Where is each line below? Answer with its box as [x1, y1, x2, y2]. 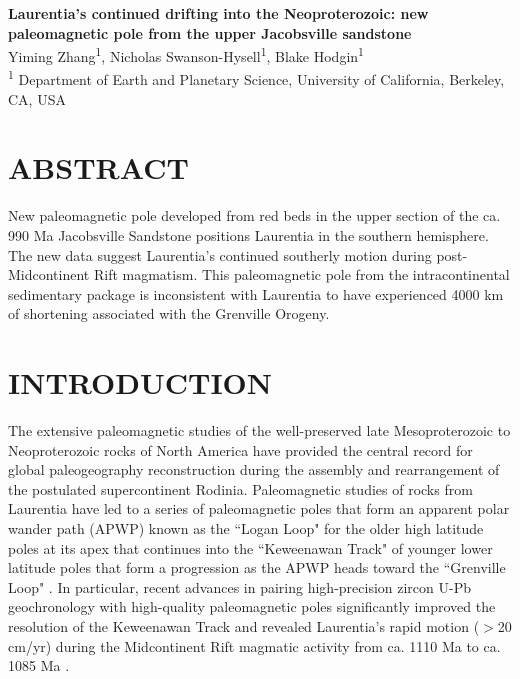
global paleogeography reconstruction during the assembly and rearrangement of [8, 459, 500, 480]
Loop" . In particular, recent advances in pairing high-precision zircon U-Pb [8, 576, 471, 597]
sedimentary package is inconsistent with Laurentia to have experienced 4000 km [8, 283, 504, 304]
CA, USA [8, 88, 66, 109]
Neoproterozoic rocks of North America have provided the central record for [8, 439, 473, 460]
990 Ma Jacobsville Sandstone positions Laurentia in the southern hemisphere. [8, 225, 489, 245]
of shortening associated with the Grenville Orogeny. [8, 303, 330, 324]
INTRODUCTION [8, 362, 273, 403]
